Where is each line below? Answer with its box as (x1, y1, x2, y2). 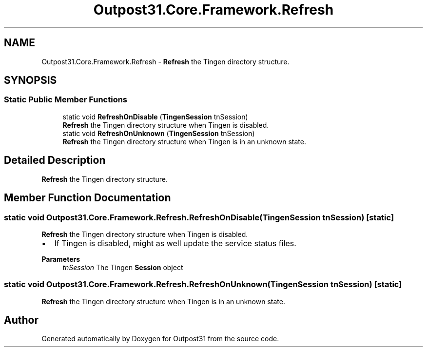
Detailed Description (4, 154, 106, 167)
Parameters (41, 254, 80, 263)
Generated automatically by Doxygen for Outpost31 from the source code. (41, 334, 279, 343)
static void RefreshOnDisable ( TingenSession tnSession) (62, 112, 248, 121)
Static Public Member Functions (4, 95, 128, 105)
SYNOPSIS (4, 74, 57, 87)
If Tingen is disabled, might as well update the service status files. (54, 238, 296, 248)
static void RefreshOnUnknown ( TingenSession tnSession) (62, 129, 255, 137)
